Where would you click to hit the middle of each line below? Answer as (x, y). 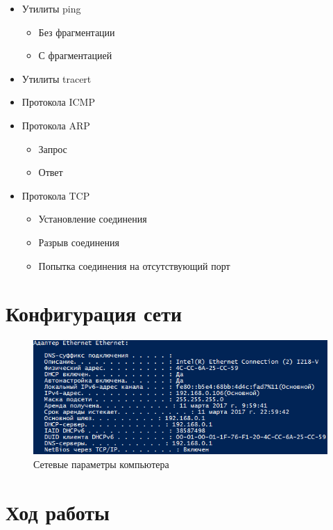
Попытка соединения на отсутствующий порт (134, 265)
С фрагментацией (75, 55)
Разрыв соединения (79, 242)
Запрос (53, 148)
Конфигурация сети (94, 313)
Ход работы (58, 512)
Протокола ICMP (58, 102)
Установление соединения (93, 219)
